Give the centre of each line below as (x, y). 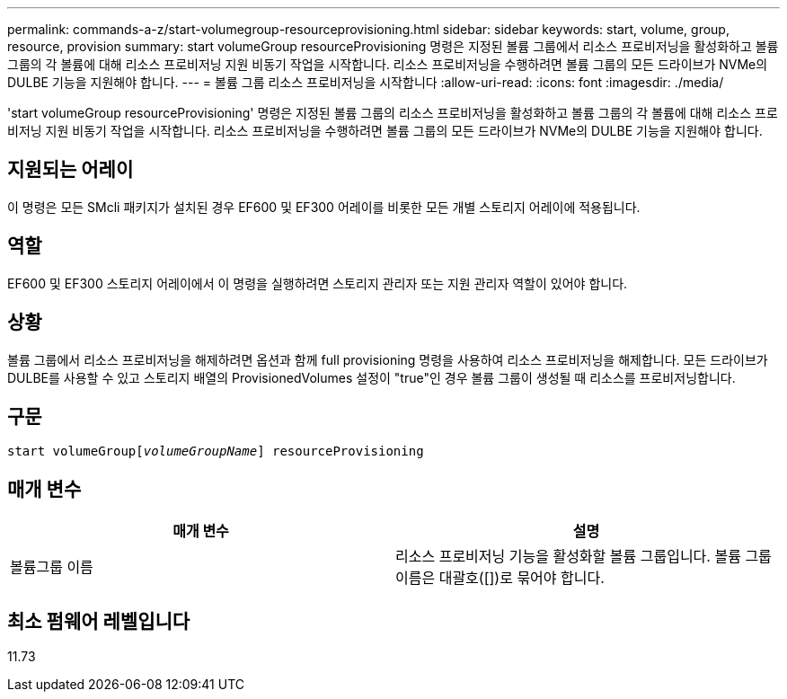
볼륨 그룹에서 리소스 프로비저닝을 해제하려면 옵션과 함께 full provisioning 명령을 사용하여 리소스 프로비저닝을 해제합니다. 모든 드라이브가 (388, 359)
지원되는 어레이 (71, 170)
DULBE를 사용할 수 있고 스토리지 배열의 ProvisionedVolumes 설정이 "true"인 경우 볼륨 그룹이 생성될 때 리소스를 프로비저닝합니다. (371, 377)
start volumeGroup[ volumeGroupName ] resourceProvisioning (216, 451)
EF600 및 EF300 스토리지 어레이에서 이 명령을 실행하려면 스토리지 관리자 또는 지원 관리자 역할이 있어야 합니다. (318, 283)
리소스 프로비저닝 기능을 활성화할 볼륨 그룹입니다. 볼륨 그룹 (584, 557)
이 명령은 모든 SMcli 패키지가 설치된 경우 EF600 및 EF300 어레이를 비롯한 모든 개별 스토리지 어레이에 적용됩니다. (324, 207)
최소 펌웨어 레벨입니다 (99, 621)
